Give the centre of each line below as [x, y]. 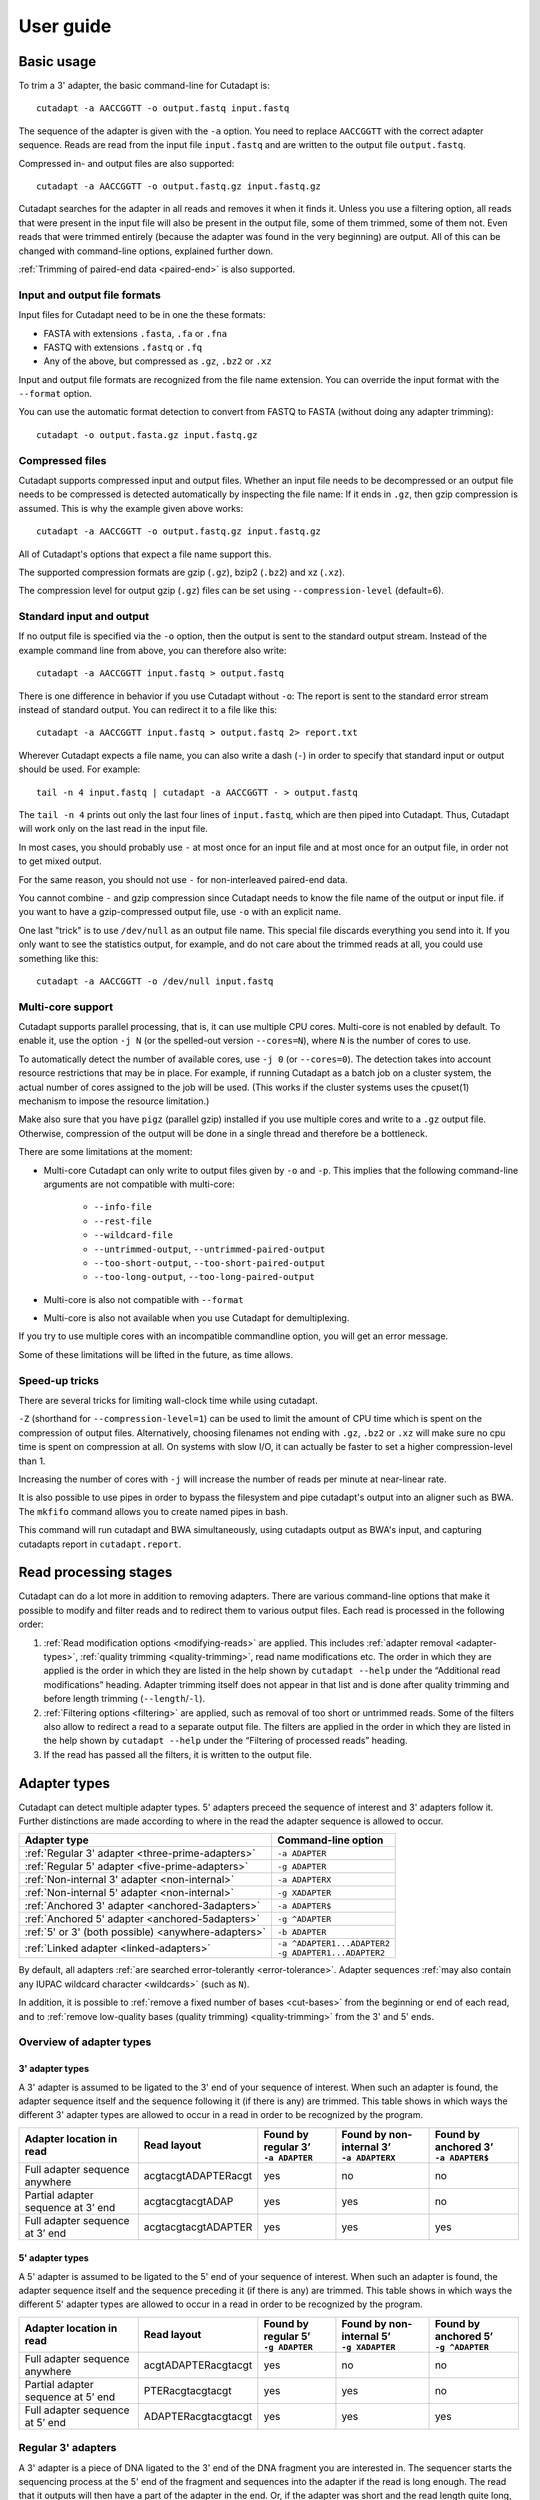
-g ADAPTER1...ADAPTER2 [330, 1953]
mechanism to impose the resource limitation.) [114, 1101]
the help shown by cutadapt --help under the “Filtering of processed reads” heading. [226, 1741]
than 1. [32, 1461]
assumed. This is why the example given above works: [131, 508]
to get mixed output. [60, 861]
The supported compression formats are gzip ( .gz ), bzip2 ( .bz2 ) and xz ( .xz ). [181, 572]
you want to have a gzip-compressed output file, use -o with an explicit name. [180, 912]
